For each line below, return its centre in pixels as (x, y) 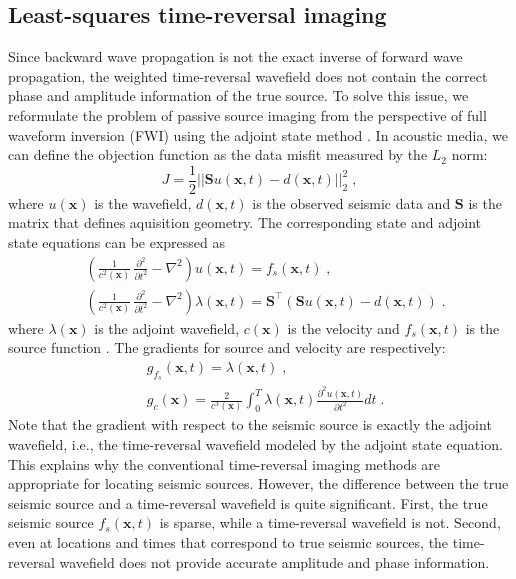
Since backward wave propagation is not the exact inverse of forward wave (235, 56)
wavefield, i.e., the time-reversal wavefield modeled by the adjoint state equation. (255, 443)
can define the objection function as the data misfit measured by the (218, 154)
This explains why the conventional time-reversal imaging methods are (224, 463)
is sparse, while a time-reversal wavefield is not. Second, (330, 522)
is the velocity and (343, 327)
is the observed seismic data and (351, 202)
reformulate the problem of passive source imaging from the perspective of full (247, 114)
